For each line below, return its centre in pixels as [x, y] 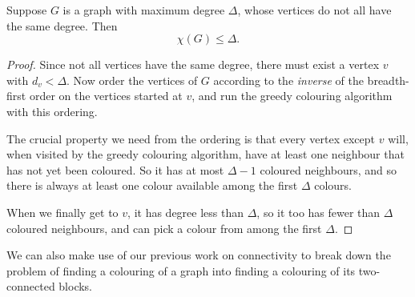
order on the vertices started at [106, 96]
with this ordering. [52, 111]
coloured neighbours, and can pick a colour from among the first [164, 228]
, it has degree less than [185, 212]
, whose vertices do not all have [314, 10]
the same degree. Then [62, 25]
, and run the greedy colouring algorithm [292, 96]
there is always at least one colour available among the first [152, 185]
